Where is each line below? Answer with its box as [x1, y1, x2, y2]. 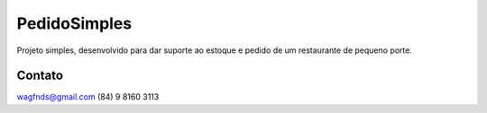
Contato [16, 68, 63, 83]
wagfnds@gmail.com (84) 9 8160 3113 [16, 91, 160, 102]
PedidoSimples [16, 13, 133, 33]
